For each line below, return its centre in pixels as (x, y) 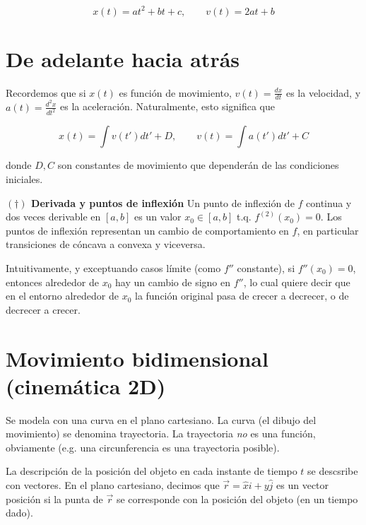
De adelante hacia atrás (123, 58)
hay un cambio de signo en (173, 282)
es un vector (303, 485)
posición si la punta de (54, 499)
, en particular (328, 230)
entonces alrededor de (52, 282)
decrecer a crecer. (43, 309)
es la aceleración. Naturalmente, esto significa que (168, 106)
